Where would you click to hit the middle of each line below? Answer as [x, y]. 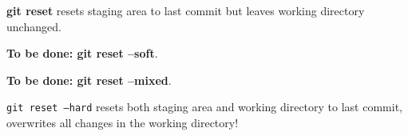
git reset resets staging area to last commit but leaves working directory [186, 10]
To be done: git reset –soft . [82, 53]
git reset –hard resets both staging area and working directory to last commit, [204, 107]
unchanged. [34, 26]
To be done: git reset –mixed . [89, 80]
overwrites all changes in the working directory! [123, 123]
